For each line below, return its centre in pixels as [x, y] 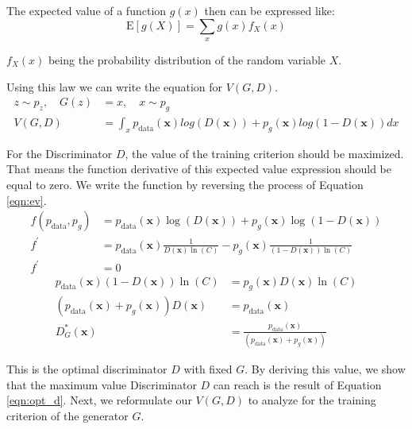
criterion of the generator [67, 415]
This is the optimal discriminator [87, 369]
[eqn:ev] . [27, 200]
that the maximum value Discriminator [102, 384]
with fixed [208, 369]
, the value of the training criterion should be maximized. [264, 153]
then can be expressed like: [270, 10]
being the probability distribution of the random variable [187, 59]
